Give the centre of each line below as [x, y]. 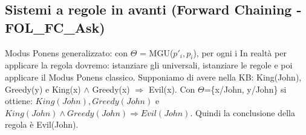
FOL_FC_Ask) [55, 27]
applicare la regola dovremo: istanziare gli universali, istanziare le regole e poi [149, 65]
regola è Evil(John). [42, 124]
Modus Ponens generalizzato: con [66, 52]
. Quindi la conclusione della [243, 112]
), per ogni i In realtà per [240, 52]
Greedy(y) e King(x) [43, 89]
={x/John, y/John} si [245, 89]
